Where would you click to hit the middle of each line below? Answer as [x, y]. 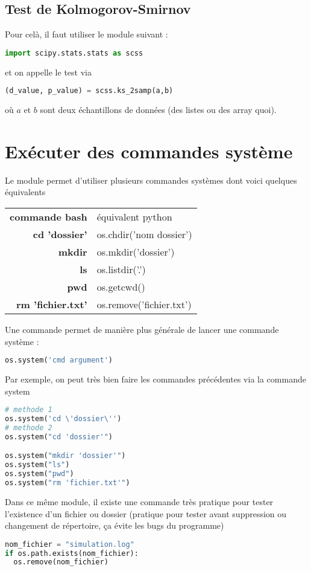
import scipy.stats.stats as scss [74, 53]
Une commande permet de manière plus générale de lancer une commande [142, 330]
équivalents [25, 192]
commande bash [49, 217]
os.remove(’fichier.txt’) [144, 305]
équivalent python [134, 217]
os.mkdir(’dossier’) [136, 252]
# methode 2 [29, 428]
